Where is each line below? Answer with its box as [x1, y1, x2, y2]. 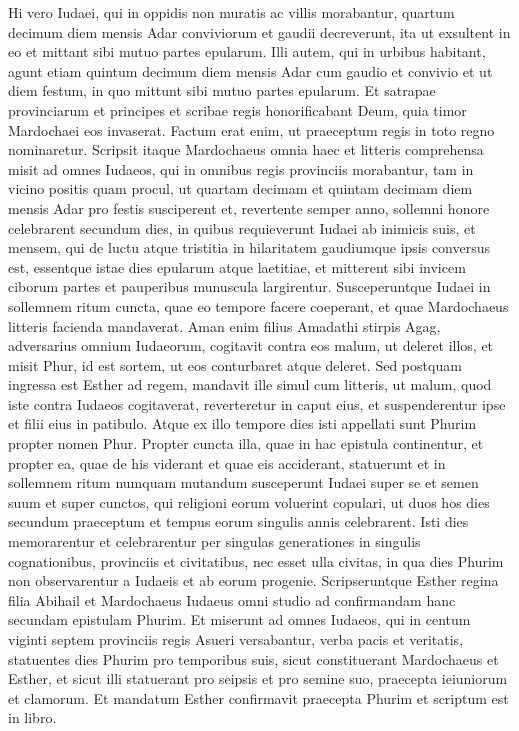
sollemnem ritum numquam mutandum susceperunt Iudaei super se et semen [8, 472, 479, 493]
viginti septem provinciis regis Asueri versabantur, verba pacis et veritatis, [8, 629, 464, 649]
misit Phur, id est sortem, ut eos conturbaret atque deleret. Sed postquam [8, 354, 462, 375]
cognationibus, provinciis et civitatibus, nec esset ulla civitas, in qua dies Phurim [8, 550, 504, 571]
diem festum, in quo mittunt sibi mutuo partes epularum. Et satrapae [8, 80, 436, 101]
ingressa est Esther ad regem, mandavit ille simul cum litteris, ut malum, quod [8, 374, 492, 395]
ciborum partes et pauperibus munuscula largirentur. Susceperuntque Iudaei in [8, 276, 491, 297]
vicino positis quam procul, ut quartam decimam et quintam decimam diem [8, 178, 473, 199]
